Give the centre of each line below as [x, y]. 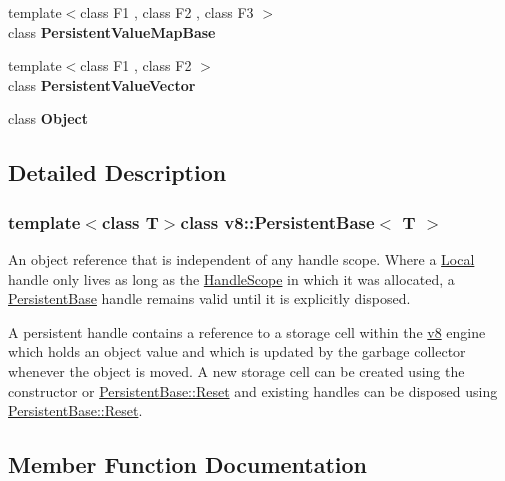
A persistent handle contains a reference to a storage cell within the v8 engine [247, 331]
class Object [48, 118]
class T [130, 221]
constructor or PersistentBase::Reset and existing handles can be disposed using [253, 390]
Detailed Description [117, 172]
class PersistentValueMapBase [112, 31]
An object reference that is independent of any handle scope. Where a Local [241, 258]
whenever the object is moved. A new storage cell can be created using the [236, 370]
